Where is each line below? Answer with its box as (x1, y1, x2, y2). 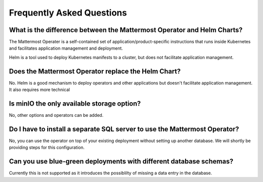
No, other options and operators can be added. (9, 112, 104, 118)
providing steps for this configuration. (9, 145, 85, 150)
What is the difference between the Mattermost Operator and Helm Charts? (9, 26, 243, 34)
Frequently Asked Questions (9, 7, 127, 18)
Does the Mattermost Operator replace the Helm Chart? (9, 67, 181, 75)
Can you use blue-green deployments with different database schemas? (9, 157, 234, 165)
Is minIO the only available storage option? (9, 99, 141, 108)
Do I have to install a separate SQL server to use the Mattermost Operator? (9, 125, 239, 133)
